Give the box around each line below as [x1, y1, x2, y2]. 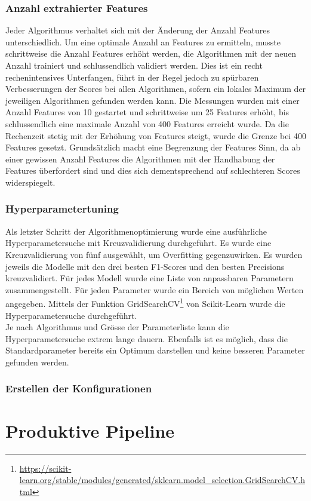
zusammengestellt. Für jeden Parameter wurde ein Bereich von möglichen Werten [5, 283, 304, 296]
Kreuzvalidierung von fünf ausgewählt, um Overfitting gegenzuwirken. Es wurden [5, 248, 303, 260]
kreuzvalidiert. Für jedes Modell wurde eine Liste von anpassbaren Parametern [5, 272, 294, 284]
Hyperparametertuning [5, 201, 119, 216]
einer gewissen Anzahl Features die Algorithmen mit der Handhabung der [5, 152, 275, 165]
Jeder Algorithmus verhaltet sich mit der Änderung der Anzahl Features [5, 24, 270, 36]
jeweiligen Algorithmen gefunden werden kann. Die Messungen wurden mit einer [5, 94, 300, 106]
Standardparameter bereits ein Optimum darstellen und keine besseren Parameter [5, 344, 305, 356]
